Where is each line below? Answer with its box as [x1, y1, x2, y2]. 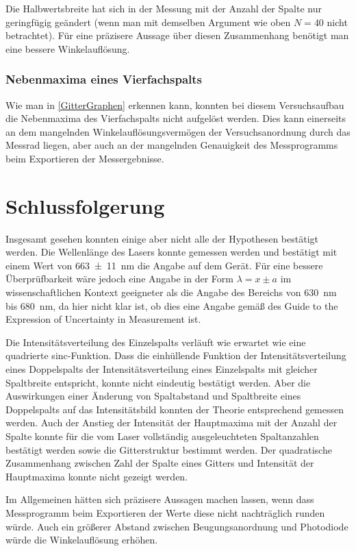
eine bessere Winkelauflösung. [5, 41, 130, 56]
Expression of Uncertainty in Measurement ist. [5, 312, 201, 326]
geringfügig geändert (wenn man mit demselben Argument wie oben [5, 14, 291, 29]
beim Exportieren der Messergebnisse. [5, 151, 164, 165]
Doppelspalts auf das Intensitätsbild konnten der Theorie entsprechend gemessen [5, 402, 344, 416]
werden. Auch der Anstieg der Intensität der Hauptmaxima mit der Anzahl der [5, 415, 338, 430]
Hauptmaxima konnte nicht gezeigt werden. [5, 469, 188, 483]
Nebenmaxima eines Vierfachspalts [5, 71, 203, 88]
